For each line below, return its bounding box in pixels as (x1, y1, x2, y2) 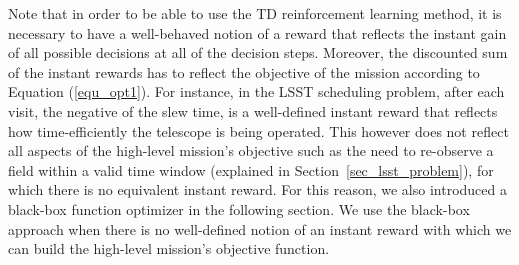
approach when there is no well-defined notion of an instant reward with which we (8, 218, 512, 239)
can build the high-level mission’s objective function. (8, 238, 330, 259)
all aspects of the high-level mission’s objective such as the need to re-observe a (8, 140, 494, 161)
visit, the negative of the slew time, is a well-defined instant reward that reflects (8, 100, 498, 121)
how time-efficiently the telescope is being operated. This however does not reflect (8, 120, 509, 141)
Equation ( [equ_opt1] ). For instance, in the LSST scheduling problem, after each (8, 81, 505, 102)
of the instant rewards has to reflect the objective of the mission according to (8, 61, 480, 82)
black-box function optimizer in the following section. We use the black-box (8, 198, 470, 219)
